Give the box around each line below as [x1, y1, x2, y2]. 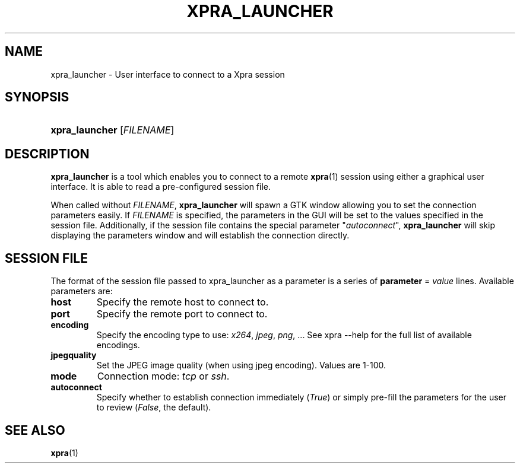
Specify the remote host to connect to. [96, 296, 269, 308]
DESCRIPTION [5, 146, 90, 161]
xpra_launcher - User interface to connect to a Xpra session [50, 69, 285, 79]
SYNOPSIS [5, 90, 69, 105]
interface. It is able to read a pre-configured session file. [50, 182, 271, 192]
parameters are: [50, 286, 113, 297]
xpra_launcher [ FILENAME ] [50, 124, 175, 136]
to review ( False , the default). [96, 402, 211, 413]
